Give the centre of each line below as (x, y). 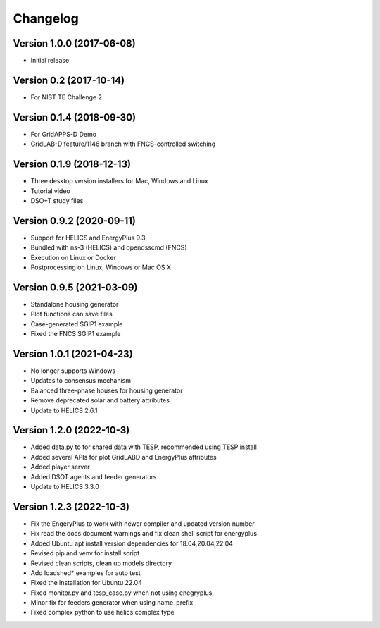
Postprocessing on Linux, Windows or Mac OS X (101, 267)
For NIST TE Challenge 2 (66, 97)
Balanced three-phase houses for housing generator (107, 390)
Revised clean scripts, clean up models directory (101, 563)
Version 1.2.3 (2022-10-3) (71, 506)
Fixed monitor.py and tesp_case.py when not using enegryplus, (122, 593)
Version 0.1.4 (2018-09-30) (75, 117)
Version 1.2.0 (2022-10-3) (71, 430)
